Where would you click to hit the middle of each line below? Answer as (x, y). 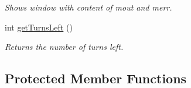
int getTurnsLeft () (39, 27)
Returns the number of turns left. (64, 47)
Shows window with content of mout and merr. (88, 7)
